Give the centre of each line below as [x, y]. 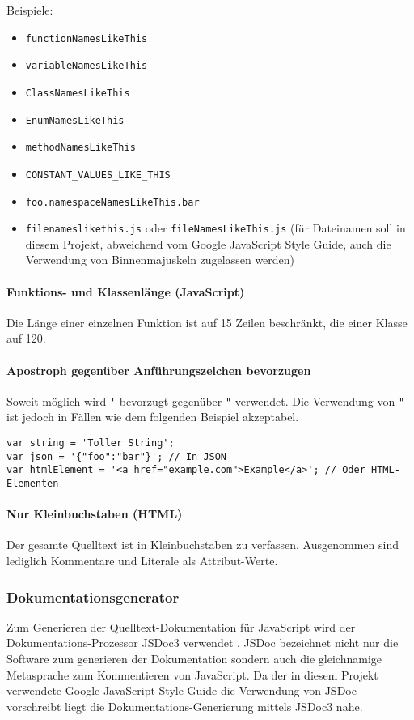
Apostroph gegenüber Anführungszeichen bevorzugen [159, 370]
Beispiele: [30, 10]
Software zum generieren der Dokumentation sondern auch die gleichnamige [194, 659]
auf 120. [26, 338]
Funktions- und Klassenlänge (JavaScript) [126, 291]
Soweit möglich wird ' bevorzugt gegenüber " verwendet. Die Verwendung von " [206, 400]
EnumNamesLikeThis [75, 120]
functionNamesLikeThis [87, 38]
